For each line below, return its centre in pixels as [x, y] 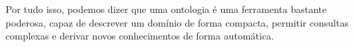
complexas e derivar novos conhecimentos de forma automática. [140, 36]
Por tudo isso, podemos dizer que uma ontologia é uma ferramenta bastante [166, 9]
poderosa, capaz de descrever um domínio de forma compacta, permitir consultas [177, 22]
